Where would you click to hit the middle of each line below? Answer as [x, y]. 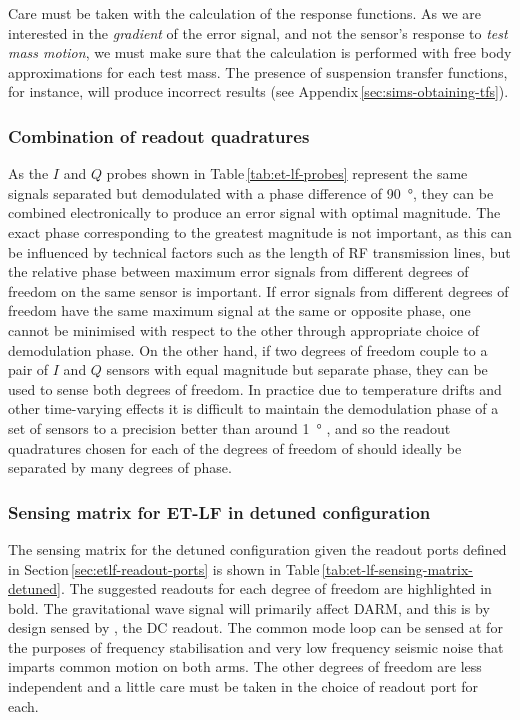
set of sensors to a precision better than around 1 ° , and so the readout [229, 427]
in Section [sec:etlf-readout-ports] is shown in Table [164, 568]
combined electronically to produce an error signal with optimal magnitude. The [254, 212]
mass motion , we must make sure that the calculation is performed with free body [260, 52]
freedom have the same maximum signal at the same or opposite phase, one [239, 310]
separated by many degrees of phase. [120, 467]
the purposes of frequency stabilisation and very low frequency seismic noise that [256, 646]
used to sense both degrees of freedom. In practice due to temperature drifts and [255, 388]
